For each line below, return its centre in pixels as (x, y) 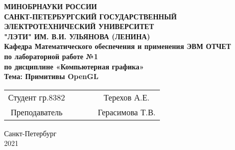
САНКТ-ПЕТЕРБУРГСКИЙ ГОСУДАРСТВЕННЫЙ (90, 16)
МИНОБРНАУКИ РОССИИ (51, 6)
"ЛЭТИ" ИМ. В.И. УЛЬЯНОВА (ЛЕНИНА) (77, 36)
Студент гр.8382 (37, 97)
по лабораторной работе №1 (51, 56)
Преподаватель (37, 112)
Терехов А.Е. (127, 97)
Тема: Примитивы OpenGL (51, 76)
